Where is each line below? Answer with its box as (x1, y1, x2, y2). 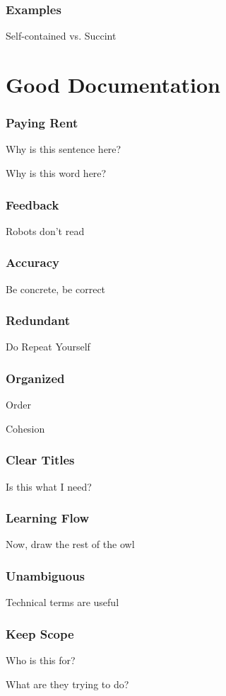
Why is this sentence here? (6, 142, 121, 156)
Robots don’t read (6, 223, 85, 238)
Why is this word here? (6, 166, 107, 180)
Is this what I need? (6, 479, 92, 494)
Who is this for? (6, 653, 76, 668)
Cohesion (6, 421, 45, 435)
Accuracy (6, 253, 60, 271)
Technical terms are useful (6, 595, 119, 610)
